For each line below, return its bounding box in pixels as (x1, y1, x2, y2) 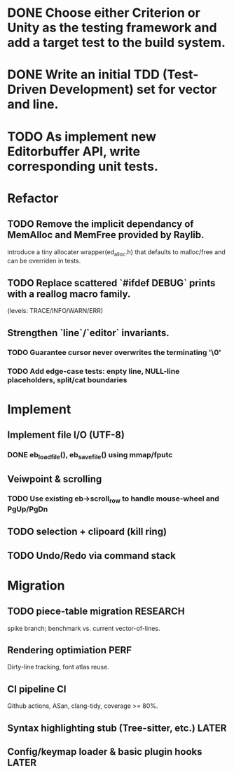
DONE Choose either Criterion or (7, 5, 201, 21)
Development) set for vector (49, 82, 217, 97)
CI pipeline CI (7, 683, 67, 695)
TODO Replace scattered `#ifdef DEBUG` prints (7, 277, 216, 288)
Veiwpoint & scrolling (7, 473, 102, 485)
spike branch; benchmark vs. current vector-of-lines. (7, 624, 160, 632)
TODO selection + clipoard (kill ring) (7, 526, 167, 538)
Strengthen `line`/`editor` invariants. (7, 327, 170, 339)
